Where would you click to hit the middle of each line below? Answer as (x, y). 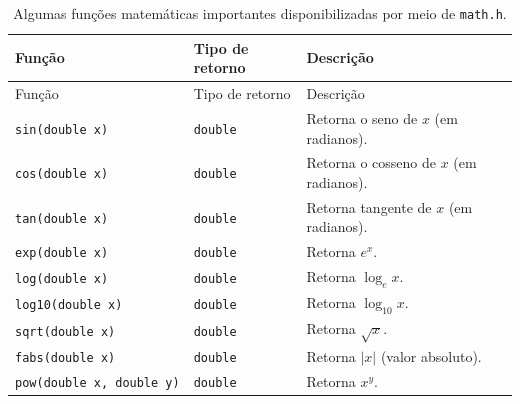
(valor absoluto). (431, 356)
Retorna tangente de (369, 206)
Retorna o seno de (362, 117)
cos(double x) (62, 174)
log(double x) (62, 278)
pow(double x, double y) (97, 383)
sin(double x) (62, 129)
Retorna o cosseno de (371, 162)
